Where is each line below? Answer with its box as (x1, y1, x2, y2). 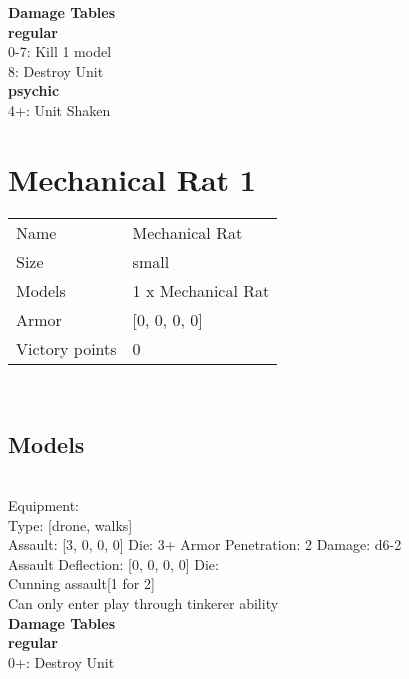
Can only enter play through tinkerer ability (8, 593, 279, 614)
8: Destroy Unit (8, 60, 104, 81)
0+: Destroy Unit (8, 651, 115, 672)
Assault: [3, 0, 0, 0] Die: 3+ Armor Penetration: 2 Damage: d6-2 (8, 534, 402, 555)
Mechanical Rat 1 (8, 158, 256, 199)
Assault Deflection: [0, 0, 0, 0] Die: (8, 553, 219, 574)
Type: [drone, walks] (8, 514, 133, 535)
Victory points (16, 336, 117, 360)
